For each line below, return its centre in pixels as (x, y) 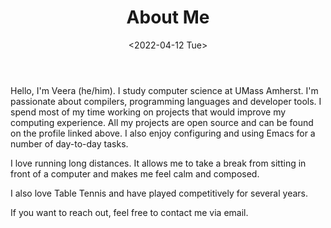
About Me (168, 17)
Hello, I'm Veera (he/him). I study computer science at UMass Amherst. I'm (164, 90)
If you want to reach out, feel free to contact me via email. (129, 212)
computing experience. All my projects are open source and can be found (162, 122)
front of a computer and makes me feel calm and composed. (135, 173)
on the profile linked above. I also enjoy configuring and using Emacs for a (163, 133)
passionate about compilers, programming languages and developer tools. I (166, 101)
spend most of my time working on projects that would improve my (148, 112)
